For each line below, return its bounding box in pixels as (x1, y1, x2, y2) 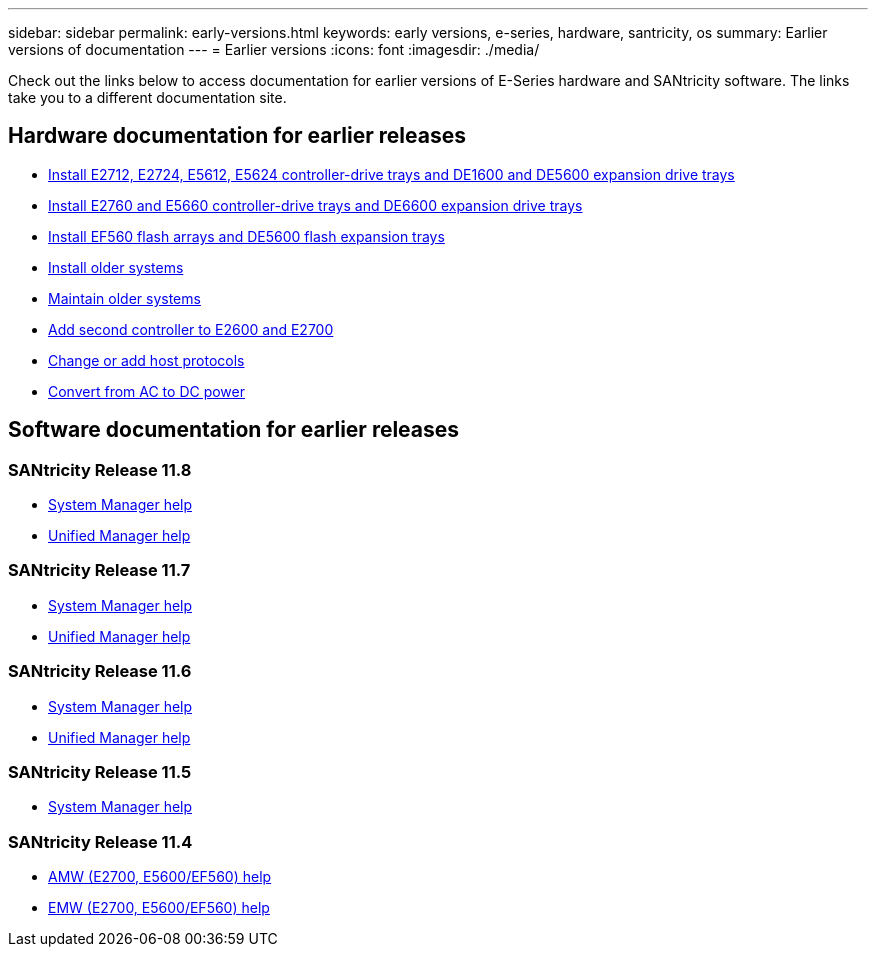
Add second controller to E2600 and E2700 (48, 320, 334, 338)
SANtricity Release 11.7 (8, 560, 191, 581)
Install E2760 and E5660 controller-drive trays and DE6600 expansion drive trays (48, 196, 583, 214)
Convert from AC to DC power (48, 382, 246, 400)
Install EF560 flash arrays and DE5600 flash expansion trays (48, 227, 445, 245)
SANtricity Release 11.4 (8, 831, 193, 852)
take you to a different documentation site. (8, 89, 287, 106)
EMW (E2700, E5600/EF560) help (48, 899, 270, 917)
